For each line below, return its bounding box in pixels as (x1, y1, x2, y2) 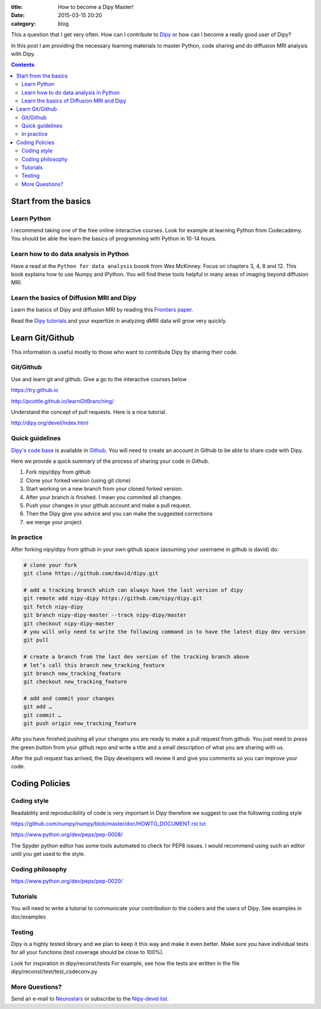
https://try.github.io (11, 387, 59, 394)
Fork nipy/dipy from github (26, 468, 91, 476)
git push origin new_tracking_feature (23, 720, 137, 727)
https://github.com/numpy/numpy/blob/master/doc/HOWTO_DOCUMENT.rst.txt (11, 820, 206, 827)
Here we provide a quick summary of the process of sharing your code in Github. (11, 457, 210, 465)
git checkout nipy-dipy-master (23, 620, 115, 627)
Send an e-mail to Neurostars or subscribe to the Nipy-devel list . (11, 995, 169, 1002)
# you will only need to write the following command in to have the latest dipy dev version (23, 628, 306, 635)
